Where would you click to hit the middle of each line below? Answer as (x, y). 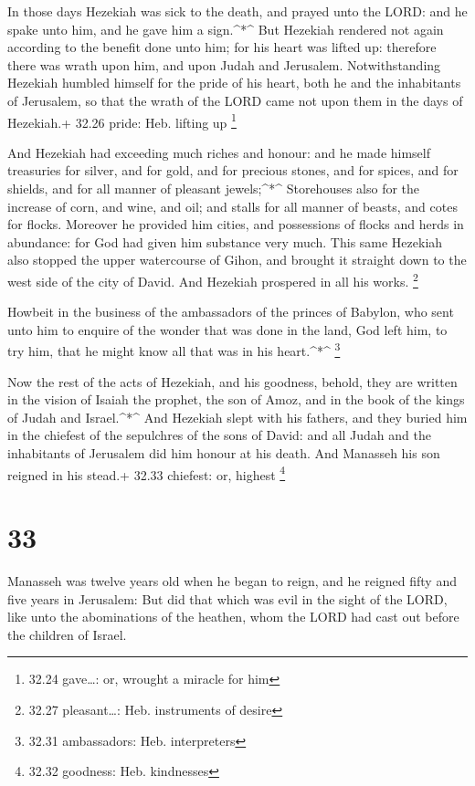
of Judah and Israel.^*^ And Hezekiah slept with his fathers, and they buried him (237, 417)
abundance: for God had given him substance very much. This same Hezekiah (225, 241)
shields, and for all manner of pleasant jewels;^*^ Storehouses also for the (214, 188)
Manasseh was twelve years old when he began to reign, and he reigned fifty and (232, 581)
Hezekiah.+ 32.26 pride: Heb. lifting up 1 (122, 121)
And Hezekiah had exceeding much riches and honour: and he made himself (219, 152)
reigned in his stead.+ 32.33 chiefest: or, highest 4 (147, 473)
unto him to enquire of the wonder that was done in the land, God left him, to (227, 329)
